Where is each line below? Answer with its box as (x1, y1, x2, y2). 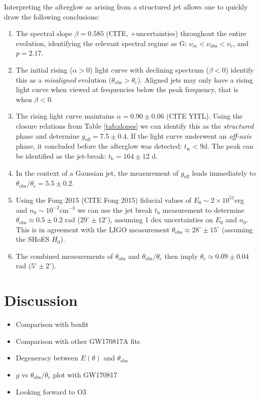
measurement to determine (162, 204, 244, 215)
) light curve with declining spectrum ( (90, 64, 209, 75)
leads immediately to (192, 167, 256, 178)
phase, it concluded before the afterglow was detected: (16, 141, 182, 151)
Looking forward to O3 (16, 386, 87, 396)
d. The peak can (203, 141, 253, 151)
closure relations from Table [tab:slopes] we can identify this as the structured (16, 120, 254, 131)
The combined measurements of (16, 250, 113, 261)
